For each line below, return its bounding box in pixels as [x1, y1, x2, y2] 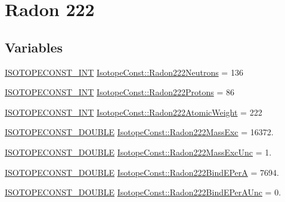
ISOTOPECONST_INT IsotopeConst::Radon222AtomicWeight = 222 [5, 105, 262, 118]
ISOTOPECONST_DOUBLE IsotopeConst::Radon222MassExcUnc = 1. [5, 145, 272, 158]
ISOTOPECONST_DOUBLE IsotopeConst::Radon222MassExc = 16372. [5, 126, 274, 138]
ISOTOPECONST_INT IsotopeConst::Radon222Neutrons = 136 [5, 66, 243, 78]
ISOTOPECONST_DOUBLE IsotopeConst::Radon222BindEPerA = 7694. [5, 166, 279, 178]
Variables [5, 38, 63, 56]
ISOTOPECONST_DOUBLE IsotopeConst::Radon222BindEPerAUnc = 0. [5, 186, 281, 198]
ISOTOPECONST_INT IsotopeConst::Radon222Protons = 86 [5, 86, 234, 98]
